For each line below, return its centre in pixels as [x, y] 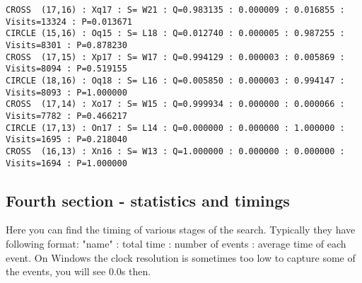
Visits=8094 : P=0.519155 [66, 69]
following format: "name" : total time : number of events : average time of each [176, 243]
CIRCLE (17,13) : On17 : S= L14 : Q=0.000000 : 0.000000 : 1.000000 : [175, 128]
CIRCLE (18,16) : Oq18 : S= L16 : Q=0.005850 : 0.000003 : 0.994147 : [175, 80]
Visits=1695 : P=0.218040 [66, 140]
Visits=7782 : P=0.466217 [66, 116]
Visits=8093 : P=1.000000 [66, 92]
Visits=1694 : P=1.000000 [66, 163]
